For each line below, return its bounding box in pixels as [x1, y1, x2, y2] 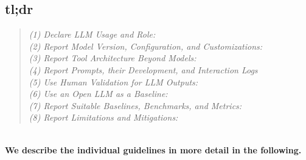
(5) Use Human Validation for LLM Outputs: [29, 75, 198, 88]
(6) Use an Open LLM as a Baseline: [29, 87, 168, 100]
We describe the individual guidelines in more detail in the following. [5, 143, 302, 156]
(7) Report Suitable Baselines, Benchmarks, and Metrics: [29, 99, 242, 112]
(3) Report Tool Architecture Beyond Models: [29, 52, 196, 64]
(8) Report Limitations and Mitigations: [29, 111, 178, 124]
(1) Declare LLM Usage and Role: [29, 28, 156, 41]
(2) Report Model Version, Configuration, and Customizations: [29, 39, 263, 52]
